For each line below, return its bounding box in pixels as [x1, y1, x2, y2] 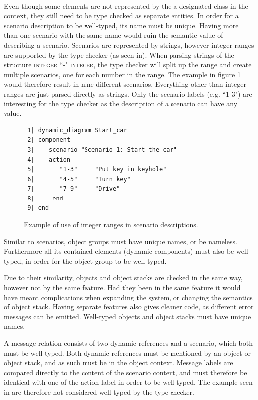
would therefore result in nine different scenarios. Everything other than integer [4, 79, 246, 89]
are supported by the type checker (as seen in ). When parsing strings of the [4, 49, 234, 60]
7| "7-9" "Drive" [27, 185, 120, 193]
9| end [27, 204, 49, 212]
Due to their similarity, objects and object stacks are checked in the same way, [4, 272, 243, 283]
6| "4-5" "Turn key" [27, 175, 131, 183]
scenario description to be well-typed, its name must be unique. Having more [4, 20, 239, 30]
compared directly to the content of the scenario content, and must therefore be [4, 367, 247, 377]
